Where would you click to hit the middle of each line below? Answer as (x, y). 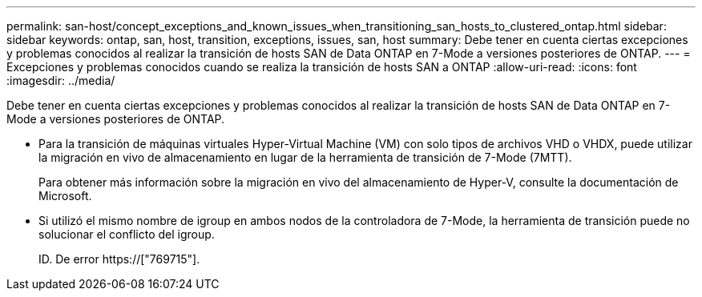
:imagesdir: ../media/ (61, 80)
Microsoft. (65, 196)
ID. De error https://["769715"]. (119, 259)
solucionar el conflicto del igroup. (127, 234)
